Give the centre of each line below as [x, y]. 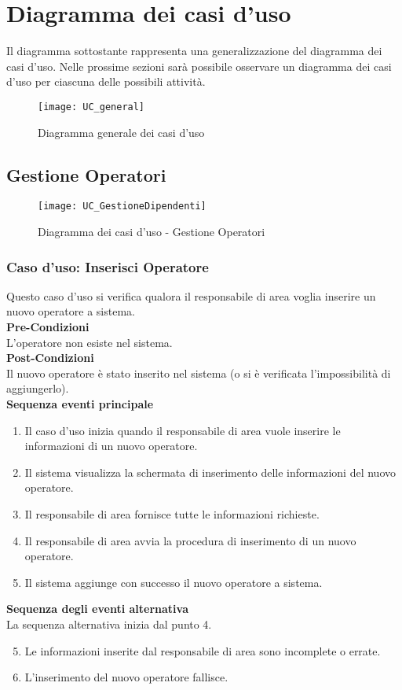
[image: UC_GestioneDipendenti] [122, 207]
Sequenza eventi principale [80, 403]
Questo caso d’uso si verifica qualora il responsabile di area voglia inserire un [191, 295]
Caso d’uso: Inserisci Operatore [108, 266]
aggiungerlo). [38, 388]
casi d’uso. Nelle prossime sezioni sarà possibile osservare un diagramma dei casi [199, 66]
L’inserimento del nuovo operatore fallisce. [126, 677]
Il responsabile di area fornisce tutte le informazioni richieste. [172, 513]
